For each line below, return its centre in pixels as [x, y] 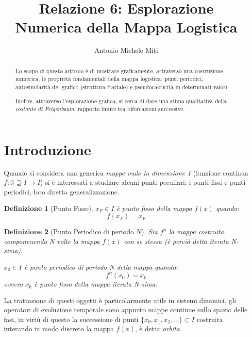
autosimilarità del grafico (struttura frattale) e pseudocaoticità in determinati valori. [122, 87]
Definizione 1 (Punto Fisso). [49, 208]
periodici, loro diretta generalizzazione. [62, 192]
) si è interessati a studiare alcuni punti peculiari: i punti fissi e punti [143, 182]
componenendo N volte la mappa [52, 241]
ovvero [13, 284]
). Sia [150, 232]
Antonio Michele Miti [126, 50]
